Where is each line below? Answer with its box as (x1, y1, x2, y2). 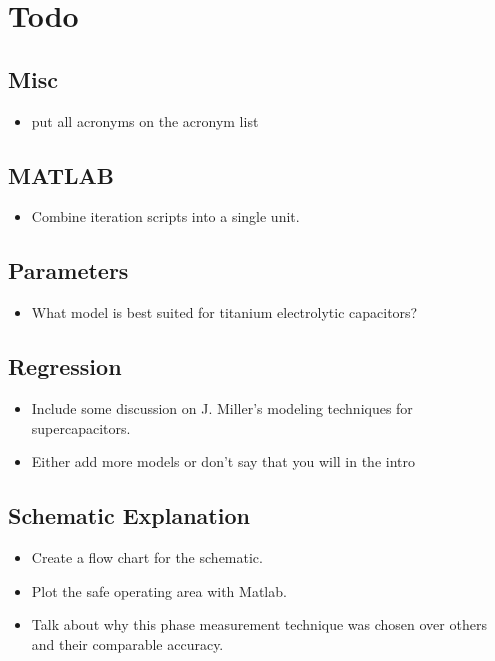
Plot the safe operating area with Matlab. (31, 580, 287, 601)
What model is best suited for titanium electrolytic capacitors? (31, 302, 418, 323)
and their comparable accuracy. (31, 633, 224, 654)
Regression (8, 351, 122, 382)
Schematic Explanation (8, 500, 250, 531)
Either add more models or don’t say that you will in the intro (31, 451, 415, 472)
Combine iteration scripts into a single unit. (31, 206, 300, 227)
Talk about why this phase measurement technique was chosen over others (31, 614, 487, 635)
